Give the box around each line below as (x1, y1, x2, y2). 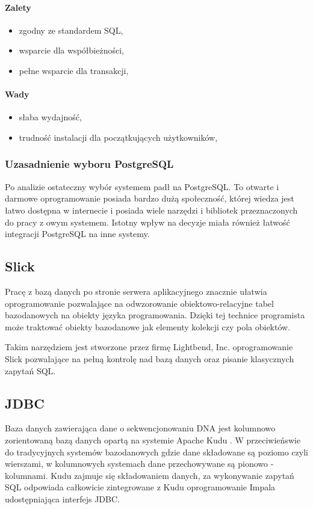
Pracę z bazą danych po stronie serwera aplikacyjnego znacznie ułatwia (5, 285, 267, 297)
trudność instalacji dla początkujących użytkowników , (19, 131, 218, 143)
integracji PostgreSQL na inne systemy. (5, 227, 150, 240)
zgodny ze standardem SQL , (19, 23, 123, 36)
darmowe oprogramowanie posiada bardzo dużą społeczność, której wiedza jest (5, 192, 294, 205)
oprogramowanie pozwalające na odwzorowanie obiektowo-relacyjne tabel (5, 297, 274, 309)
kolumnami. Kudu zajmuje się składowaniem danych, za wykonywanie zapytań (5, 469, 294, 481)
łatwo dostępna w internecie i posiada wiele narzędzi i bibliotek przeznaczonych (5, 203, 298, 216)
